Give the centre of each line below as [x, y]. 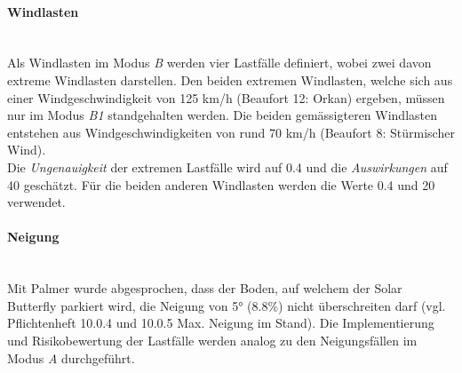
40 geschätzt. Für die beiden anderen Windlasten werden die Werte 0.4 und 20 [221, 184]
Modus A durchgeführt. [71, 357]
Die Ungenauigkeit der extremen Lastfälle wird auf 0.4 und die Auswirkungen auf [227, 167]
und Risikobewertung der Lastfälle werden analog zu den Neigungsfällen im [212, 340]
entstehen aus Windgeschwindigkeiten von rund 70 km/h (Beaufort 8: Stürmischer [231, 132]
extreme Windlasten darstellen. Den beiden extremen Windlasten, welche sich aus [230, 79]
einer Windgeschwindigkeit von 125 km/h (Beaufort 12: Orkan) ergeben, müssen [226, 97]
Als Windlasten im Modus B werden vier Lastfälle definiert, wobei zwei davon [219, 63]
